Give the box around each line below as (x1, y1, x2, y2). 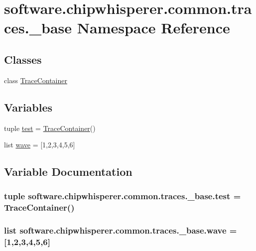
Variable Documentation (4, 164, 132, 179)
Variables (4, 99, 53, 115)
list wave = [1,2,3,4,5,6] (4, 139, 75, 150)
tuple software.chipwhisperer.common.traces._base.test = (4, 190, 241, 202)
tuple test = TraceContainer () (4, 123, 96, 133)
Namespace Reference (77, 17, 230, 38)
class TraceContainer (4, 75, 68, 85)
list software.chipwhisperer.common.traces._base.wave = (4, 224, 237, 237)
